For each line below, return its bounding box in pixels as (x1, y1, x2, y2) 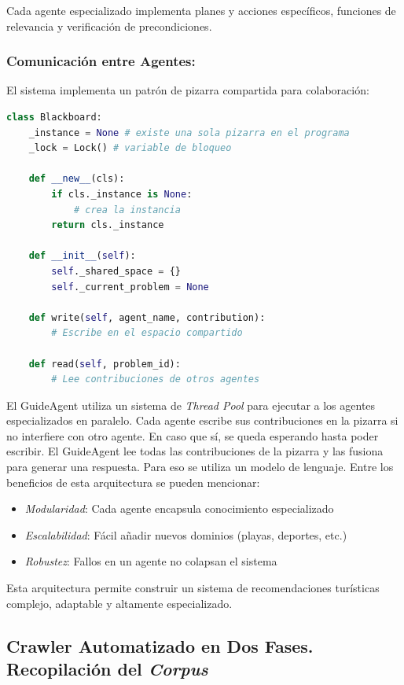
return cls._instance (51, 219, 164, 231)
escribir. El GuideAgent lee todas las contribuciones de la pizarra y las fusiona (6, 443, 384, 459)
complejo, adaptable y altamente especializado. (6, 595, 233, 611)
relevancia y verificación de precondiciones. (6, 17, 212, 34)
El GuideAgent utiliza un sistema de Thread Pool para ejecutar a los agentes (6, 396, 376, 413)
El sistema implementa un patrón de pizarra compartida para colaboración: (6, 82, 369, 98)
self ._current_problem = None (51, 281, 209, 293)
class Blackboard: (6, 112, 102, 123)
